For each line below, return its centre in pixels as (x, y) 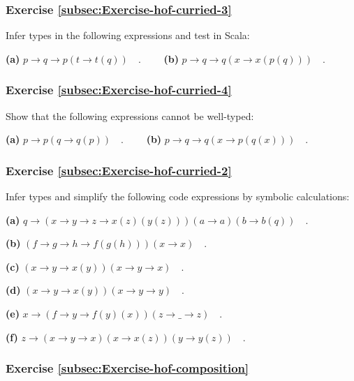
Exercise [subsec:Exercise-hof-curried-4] (119, 90)
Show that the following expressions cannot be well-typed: (130, 115)
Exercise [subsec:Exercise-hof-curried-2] (119, 170)
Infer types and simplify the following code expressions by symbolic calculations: (178, 196)
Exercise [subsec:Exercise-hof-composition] (127, 368)
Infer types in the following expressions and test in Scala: (128, 35)
